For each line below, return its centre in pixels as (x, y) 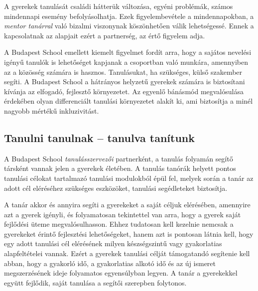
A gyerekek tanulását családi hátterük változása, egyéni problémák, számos (119, 6)
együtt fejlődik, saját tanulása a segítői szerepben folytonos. (95, 282)
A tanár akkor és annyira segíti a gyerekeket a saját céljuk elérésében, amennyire (127, 205)
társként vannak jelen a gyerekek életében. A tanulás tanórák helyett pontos (120, 168)
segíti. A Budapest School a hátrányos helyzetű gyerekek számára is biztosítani (125, 81)
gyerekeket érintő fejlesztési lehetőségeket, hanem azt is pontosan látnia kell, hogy (129, 233)
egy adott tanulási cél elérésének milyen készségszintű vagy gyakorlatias (113, 243)
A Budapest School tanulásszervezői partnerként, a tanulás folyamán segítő (119, 158)
